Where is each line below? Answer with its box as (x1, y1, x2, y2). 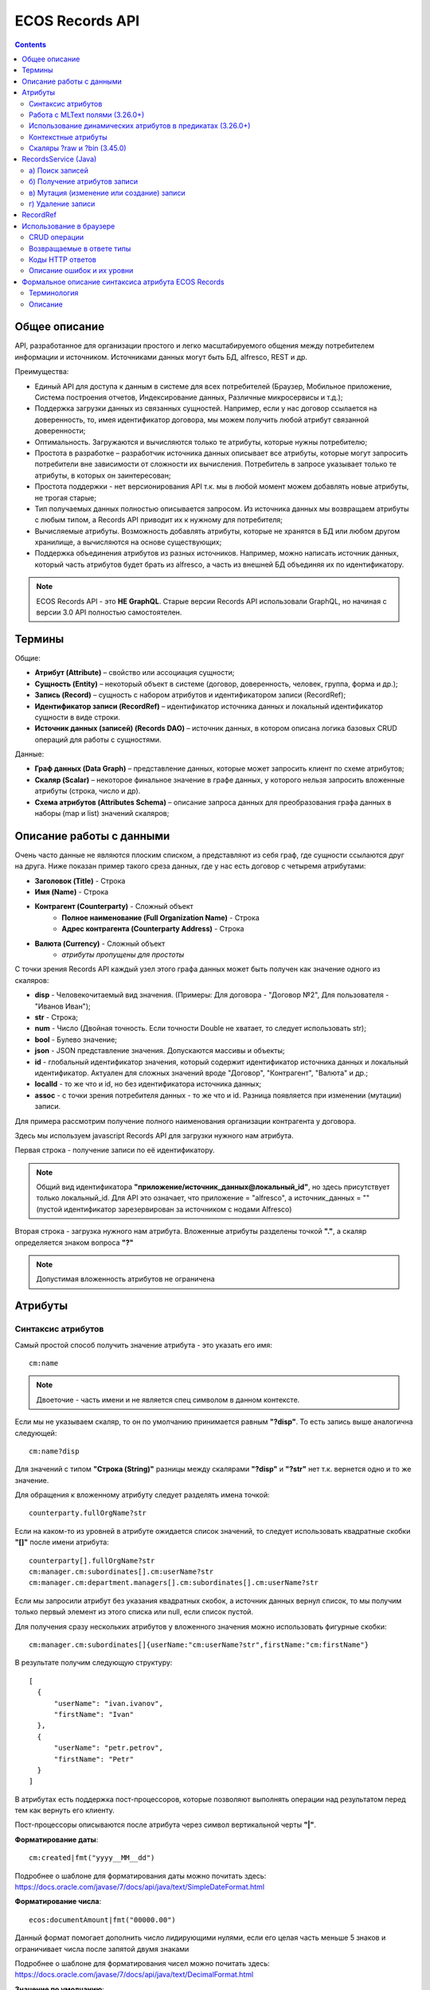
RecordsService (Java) (21, 154, 97, 164)
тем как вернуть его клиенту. (14, 1805, 115, 1815)
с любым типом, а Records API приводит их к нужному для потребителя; (34, 515, 283, 525)
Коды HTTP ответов (29, 255, 97, 264)
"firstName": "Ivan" (53, 1710, 135, 1719)
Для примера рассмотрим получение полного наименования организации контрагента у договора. (14, 1116, 357, 1126)
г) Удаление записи (29, 199, 96, 209)
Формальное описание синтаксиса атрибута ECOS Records (21, 277, 225, 287)
